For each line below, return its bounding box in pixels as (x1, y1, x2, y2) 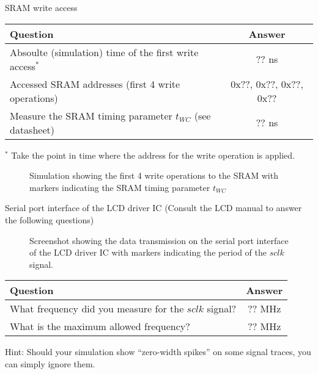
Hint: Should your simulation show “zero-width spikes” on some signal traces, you (5, 345, 311, 358)
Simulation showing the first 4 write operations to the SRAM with (29, 169, 278, 182)
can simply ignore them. (5, 357, 95, 370)
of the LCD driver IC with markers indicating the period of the (29, 246, 267, 259)
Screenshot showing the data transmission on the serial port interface (29, 234, 289, 246)
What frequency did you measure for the (10, 301, 184, 316)
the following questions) (5, 213, 94, 226)
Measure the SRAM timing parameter (10, 108, 172, 123)
